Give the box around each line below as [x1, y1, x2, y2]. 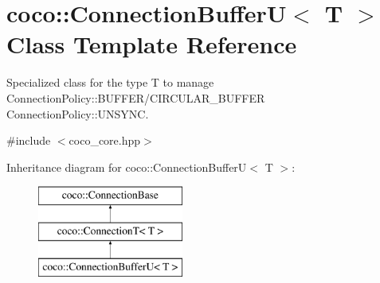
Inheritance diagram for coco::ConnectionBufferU [6, 158, 247, 175]
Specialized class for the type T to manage [6, 74, 214, 91]
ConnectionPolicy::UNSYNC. [6, 105, 149, 122]
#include [6, 132, 51, 149]
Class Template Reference [6, 28, 297, 60]
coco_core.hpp [69, 132, 141, 149]
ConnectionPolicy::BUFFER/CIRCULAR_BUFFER [6, 89, 265, 106]
